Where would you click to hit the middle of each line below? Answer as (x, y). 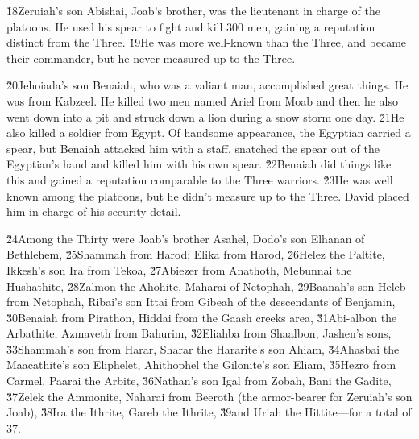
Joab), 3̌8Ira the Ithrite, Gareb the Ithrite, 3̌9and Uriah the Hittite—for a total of (209, 412)
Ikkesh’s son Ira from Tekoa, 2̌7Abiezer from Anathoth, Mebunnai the (179, 269)
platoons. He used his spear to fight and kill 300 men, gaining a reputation (191, 26)
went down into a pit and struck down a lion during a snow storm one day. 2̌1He (205, 116)
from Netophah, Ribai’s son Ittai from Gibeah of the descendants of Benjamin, (201, 302)
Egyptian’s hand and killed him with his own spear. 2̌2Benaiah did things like (199, 164)
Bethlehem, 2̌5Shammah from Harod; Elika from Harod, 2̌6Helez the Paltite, (196, 254)
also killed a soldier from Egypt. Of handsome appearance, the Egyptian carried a (209, 133)
